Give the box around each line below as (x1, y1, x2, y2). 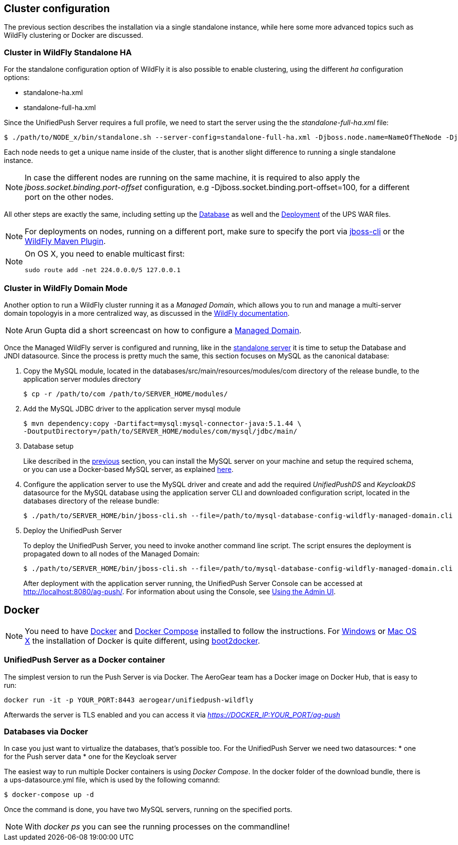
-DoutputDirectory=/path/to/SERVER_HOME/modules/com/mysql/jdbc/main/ (23, 427, 297, 435)
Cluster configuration (4, 2, 110, 15)
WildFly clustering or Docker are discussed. (4, 31, 143, 40)
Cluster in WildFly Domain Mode (4, 283, 128, 293)
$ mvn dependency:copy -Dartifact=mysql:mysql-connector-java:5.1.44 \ (23, 419, 302, 427)
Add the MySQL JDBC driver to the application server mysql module (23, 404, 241, 413)
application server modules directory (23, 374, 141, 383)
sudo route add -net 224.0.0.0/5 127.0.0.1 (25, 266, 180, 274)
